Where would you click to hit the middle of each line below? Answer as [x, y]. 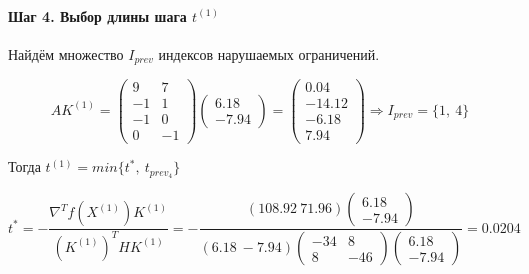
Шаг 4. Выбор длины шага [97, 15]
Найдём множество [66, 53]
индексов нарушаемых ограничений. [269, 53]
